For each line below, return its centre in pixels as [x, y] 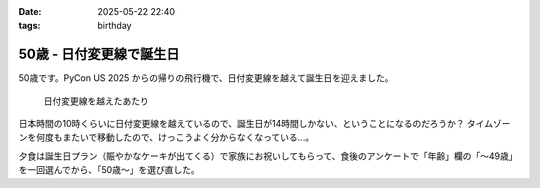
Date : [30, 11]
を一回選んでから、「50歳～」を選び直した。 [109, 170]
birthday [114, 26]
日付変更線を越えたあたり [96, 101]
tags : [29, 26]
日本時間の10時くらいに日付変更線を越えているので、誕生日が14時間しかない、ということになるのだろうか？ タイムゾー [264, 124]
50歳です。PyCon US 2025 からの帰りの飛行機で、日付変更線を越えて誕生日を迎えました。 [206, 78]
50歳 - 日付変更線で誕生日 [99, 54]
